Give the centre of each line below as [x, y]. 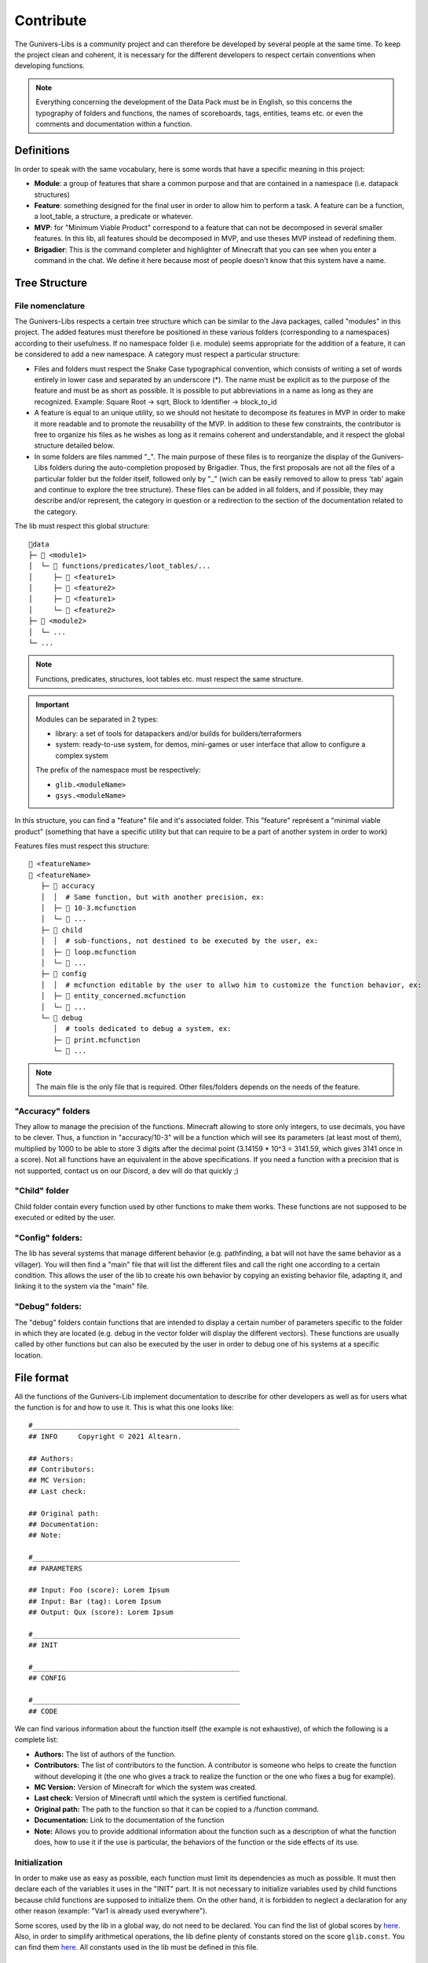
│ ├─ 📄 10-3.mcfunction [88, 908]
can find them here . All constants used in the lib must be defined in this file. [137, 1947]
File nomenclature [50, 305]
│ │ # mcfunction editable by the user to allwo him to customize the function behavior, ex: [231, 985]
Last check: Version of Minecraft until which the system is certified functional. [161, 1798]
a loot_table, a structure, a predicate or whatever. [113, 217]
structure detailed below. [74, 446]
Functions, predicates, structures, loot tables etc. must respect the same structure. [170, 678]
